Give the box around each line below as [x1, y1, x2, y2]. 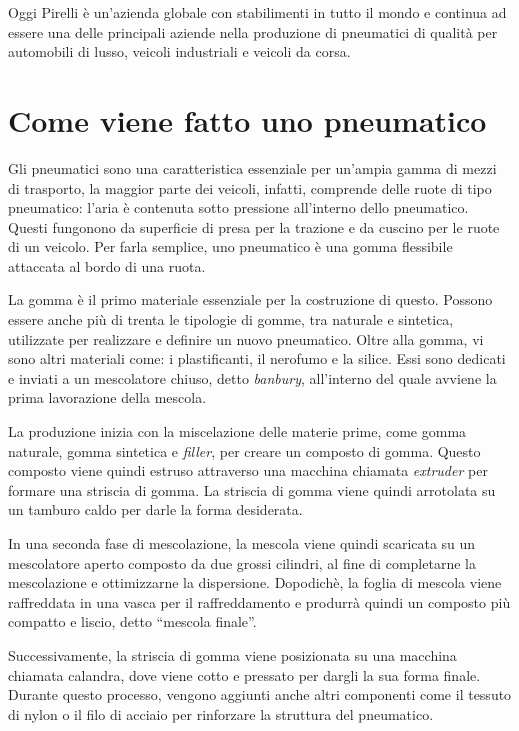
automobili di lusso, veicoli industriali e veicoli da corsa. [8, 41, 351, 62]
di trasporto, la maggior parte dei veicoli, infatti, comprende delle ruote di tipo [8, 177, 492, 198]
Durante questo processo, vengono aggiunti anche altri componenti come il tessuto [8, 684, 512, 705]
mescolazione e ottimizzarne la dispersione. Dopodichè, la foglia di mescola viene [8, 572, 502, 593]
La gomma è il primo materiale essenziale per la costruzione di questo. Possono [8, 289, 493, 310]
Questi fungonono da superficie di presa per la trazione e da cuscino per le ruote [8, 216, 500, 237]
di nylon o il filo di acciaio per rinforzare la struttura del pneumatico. [8, 703, 434, 724]
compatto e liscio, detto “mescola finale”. [8, 611, 257, 632]
